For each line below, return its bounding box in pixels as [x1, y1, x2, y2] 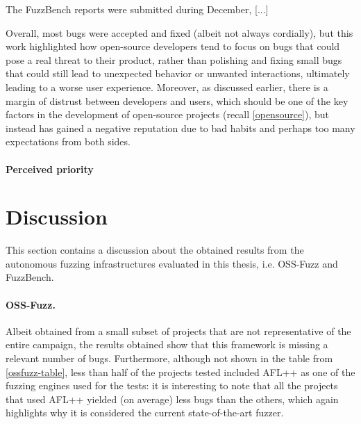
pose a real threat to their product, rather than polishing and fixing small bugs [6, 52, 342, 67]
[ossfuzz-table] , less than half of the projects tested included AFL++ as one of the [6, 364, 355, 379]
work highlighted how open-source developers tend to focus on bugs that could [6, 39, 340, 54]
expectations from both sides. [6, 134, 131, 149]
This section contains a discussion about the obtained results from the [6, 243, 304, 257]
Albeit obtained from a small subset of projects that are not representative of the [6, 323, 351, 338]
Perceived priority [6, 161, 94, 176]
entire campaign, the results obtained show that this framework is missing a [6, 337, 328, 352]
